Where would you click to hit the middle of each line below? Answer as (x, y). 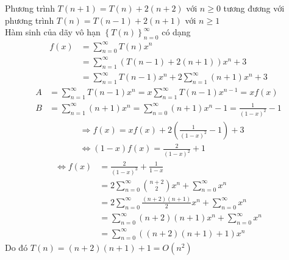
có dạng (176, 32)
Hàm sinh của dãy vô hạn (53, 32)
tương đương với (254, 8)
